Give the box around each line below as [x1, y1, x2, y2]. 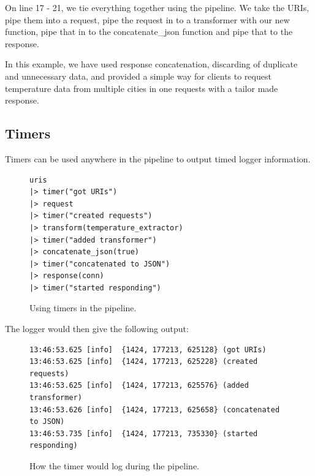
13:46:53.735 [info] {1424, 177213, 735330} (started [29, 429, 258, 438]
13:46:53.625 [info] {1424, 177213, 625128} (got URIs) [29, 345, 267, 354]
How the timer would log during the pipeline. [29, 459, 199, 472]
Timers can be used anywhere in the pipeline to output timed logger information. [5, 152, 311, 165]
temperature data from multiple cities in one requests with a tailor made [5, 81, 278, 94]
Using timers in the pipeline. [29, 301, 137, 314]
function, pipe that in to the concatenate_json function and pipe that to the [5, 25, 293, 38]
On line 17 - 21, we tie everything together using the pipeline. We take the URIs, [5, 1, 309, 13]
